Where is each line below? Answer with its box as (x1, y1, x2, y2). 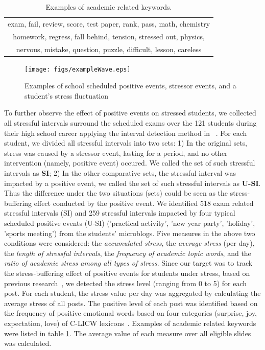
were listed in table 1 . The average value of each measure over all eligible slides (4, 328, 251, 338)
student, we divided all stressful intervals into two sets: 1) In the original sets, (4, 137, 247, 148)
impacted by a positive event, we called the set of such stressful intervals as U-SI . (4, 177, 261, 188)
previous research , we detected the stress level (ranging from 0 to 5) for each (4, 277, 247, 288)
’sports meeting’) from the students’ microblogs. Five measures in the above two (4, 227, 255, 238)
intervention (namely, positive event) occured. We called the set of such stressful (4, 157, 255, 168)
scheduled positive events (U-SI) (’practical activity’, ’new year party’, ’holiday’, (4, 218, 255, 228)
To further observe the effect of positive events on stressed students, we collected (4, 107, 256, 118)
